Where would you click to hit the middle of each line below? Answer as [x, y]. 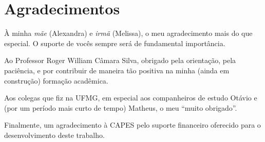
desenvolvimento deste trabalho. [54, 135]
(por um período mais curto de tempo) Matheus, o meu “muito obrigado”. [121, 107]
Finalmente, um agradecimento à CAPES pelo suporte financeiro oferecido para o [132, 125]
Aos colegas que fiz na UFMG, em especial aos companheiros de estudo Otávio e [131, 98]
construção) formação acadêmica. [56, 80]
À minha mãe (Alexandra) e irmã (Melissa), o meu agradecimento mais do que [128, 33]
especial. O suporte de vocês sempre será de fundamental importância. [115, 43]
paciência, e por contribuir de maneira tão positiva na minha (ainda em [117, 70]
